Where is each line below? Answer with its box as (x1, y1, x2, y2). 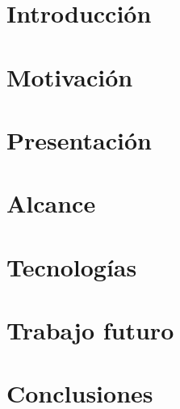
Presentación (6, 123, 152, 156)
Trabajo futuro (6, 314, 174, 347)
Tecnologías (6, 250, 137, 283)
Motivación (6, 60, 133, 93)
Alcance (6, 187, 96, 220)
